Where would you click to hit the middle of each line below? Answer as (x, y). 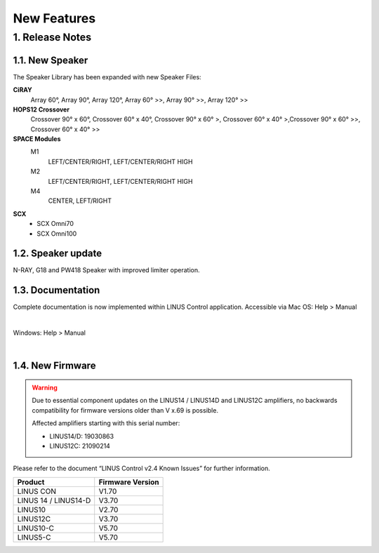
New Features (54, 18)
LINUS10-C (35, 528)
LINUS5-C (34, 537)
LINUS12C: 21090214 (80, 446)
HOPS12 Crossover (41, 109)
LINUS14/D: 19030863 (82, 436)
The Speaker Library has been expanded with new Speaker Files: (107, 76)
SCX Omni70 (55, 224)
